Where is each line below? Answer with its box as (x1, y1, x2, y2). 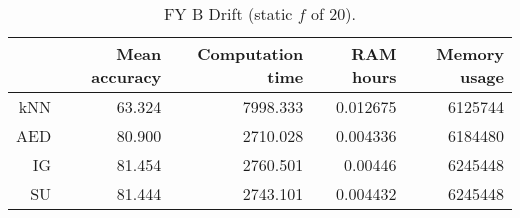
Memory (436, 42, 504, 65)
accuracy (91, 65, 162, 88)
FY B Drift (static (164, 2, 293, 25)
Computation (197, 42, 304, 65)
